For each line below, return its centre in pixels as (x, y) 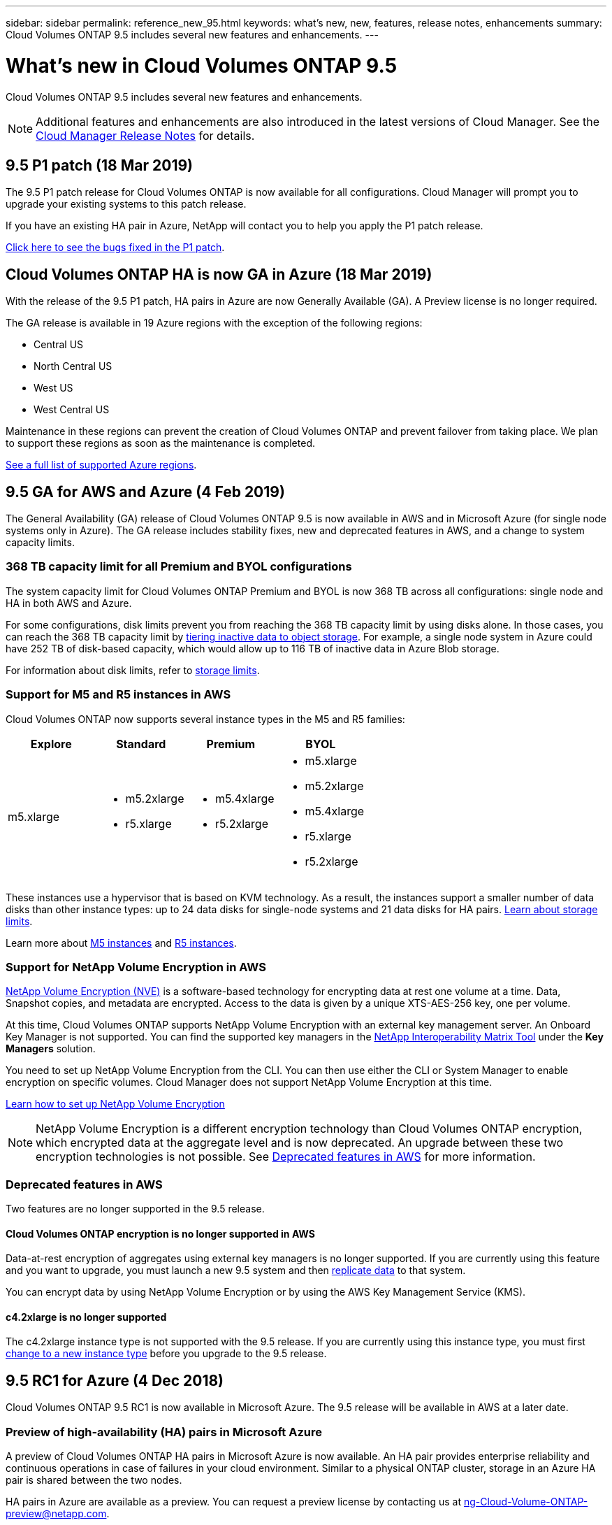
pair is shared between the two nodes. (94, 1480)
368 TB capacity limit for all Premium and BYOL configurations (179, 567)
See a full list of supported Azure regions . (101, 465)
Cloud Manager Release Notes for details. (145, 135)
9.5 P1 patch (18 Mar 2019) (99, 165)
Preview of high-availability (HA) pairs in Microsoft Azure (164, 1432)
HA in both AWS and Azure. (69, 603)
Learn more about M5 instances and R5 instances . (121, 943)
